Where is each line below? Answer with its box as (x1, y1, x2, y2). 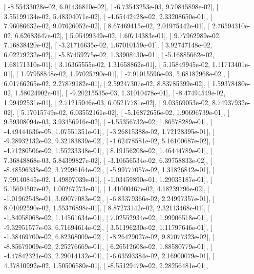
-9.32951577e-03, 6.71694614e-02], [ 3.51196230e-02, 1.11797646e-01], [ (4, 222, 212, 232)
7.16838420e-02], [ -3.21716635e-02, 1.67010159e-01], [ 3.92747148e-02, (4, 40, 212, 50)
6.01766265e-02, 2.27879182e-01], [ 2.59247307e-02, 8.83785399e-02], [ (4, 78, 210, 88)
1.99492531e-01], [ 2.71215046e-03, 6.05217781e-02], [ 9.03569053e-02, (4, 97, 210, 107)
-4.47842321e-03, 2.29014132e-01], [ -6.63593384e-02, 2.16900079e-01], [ (4, 251, 214, 261)
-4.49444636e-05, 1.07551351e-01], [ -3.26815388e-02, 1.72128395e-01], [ (4, 126, 214, 136)
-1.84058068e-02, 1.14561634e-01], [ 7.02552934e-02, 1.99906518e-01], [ (4, 212, 212, 223)
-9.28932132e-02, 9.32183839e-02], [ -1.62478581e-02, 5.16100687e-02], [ (4, 136, 214, 146)
